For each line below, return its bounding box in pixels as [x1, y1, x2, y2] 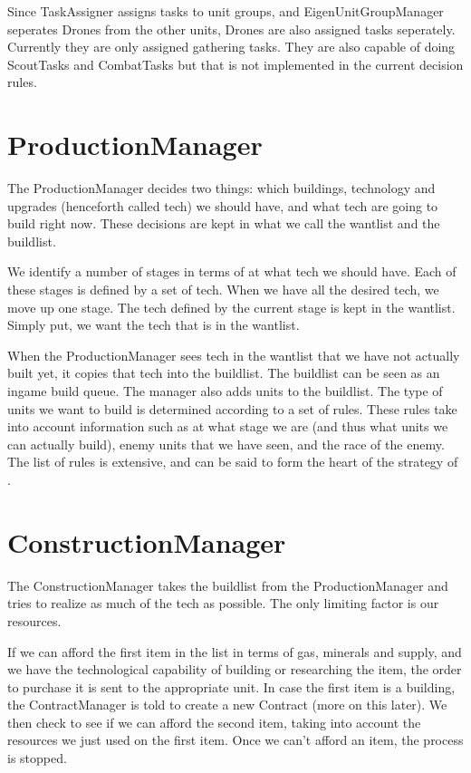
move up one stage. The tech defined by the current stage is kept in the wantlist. [7, 297, 456, 316]
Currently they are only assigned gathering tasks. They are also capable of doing [7, 37, 456, 56]
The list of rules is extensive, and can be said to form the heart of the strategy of [7, 452, 458, 471]
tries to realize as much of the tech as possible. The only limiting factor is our [7, 594, 439, 613]
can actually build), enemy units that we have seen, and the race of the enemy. [7, 434, 445, 453]
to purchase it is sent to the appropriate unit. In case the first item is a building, [7, 677, 456, 696]
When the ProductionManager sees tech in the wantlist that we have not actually [7, 345, 460, 364]
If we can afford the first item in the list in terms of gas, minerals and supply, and [7, 642, 462, 661]
